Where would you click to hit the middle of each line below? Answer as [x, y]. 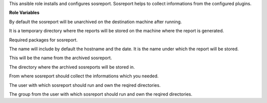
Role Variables [24, 13]
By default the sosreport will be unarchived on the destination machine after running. [96, 22]
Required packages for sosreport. [43, 40]
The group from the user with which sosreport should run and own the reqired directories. [101, 94]
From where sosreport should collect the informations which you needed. [84, 76]
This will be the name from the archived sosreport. [61, 58]
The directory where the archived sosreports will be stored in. [72, 67]
